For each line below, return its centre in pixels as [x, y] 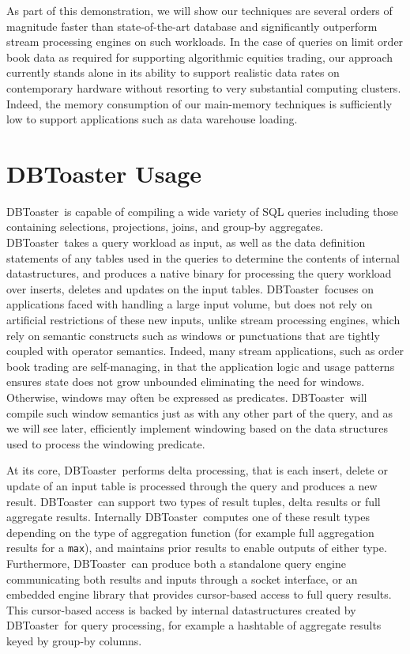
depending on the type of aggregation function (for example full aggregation [190, 532]
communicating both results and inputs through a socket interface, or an [182, 578]
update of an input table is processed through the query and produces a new [192, 485]
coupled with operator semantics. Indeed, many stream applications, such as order [205, 351]
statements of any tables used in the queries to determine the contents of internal [203, 257]
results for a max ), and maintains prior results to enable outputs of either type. [197, 548]
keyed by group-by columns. [74, 640]
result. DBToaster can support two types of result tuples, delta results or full [194, 501]
